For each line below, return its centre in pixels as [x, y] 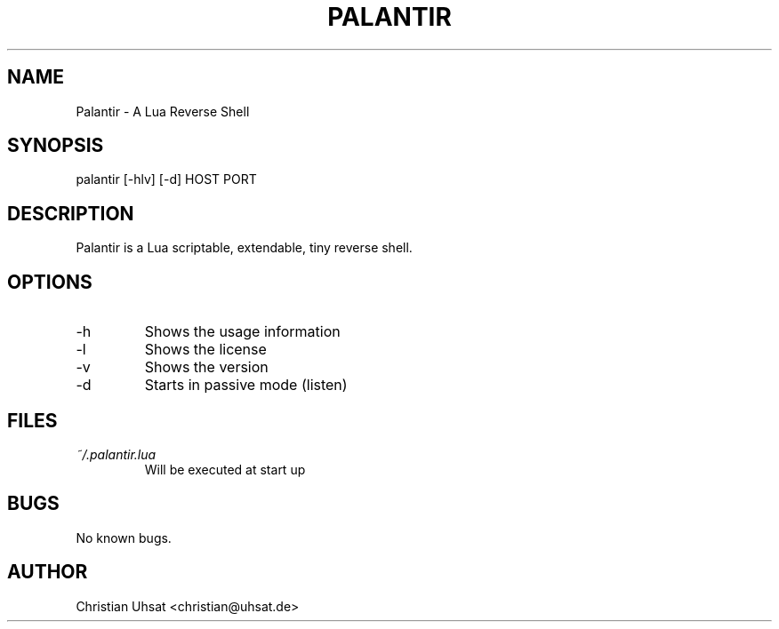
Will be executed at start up [225, 469]
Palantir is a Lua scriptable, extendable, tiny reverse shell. [244, 248]
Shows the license [205, 350]
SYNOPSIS [56, 146]
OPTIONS [50, 282]
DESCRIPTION [71, 213]
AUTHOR [48, 572]
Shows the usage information [242, 332]
